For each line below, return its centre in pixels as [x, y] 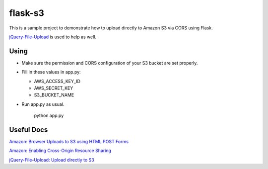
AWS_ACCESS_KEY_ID [57, 81]
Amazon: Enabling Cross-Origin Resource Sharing [60, 151]
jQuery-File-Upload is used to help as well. [53, 37]
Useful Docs [29, 130]
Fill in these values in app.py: [51, 72]
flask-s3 [27, 13]
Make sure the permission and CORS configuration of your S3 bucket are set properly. [110, 63]
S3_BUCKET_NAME [54, 95]
